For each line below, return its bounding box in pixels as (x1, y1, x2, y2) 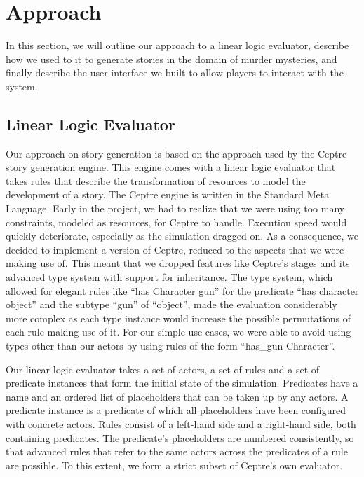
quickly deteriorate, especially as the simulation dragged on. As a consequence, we (6, 228, 358, 243)
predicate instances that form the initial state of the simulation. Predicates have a (6, 375, 358, 390)
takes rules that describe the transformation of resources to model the (6, 173, 306, 188)
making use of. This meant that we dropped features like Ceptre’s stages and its (6, 256, 350, 270)
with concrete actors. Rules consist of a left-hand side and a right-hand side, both (6, 416, 356, 431)
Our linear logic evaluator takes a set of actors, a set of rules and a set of (6, 361, 320, 376)
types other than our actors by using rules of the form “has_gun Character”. (6, 338, 335, 353)
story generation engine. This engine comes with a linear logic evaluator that (6, 160, 336, 174)
